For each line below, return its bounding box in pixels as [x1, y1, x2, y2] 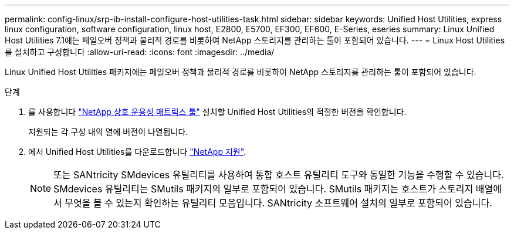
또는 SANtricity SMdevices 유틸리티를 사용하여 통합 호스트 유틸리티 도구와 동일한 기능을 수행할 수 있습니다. [53, 169, 504, 181]
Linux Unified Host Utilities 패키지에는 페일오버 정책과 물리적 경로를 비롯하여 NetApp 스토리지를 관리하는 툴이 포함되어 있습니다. [5, 67, 476, 77]
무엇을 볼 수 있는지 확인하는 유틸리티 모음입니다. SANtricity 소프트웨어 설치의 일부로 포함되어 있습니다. [65, 197, 492, 209]
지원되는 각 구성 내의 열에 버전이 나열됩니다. [28, 127, 188, 137]
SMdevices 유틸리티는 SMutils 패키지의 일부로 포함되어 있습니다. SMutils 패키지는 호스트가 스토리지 [53, 183, 474, 195]
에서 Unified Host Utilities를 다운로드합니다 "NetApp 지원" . [28, 147, 246, 157]
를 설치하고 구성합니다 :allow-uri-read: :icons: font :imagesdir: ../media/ [5, 47, 275, 57]
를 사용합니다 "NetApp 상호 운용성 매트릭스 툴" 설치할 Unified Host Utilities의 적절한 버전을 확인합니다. [28, 107, 407, 117]
